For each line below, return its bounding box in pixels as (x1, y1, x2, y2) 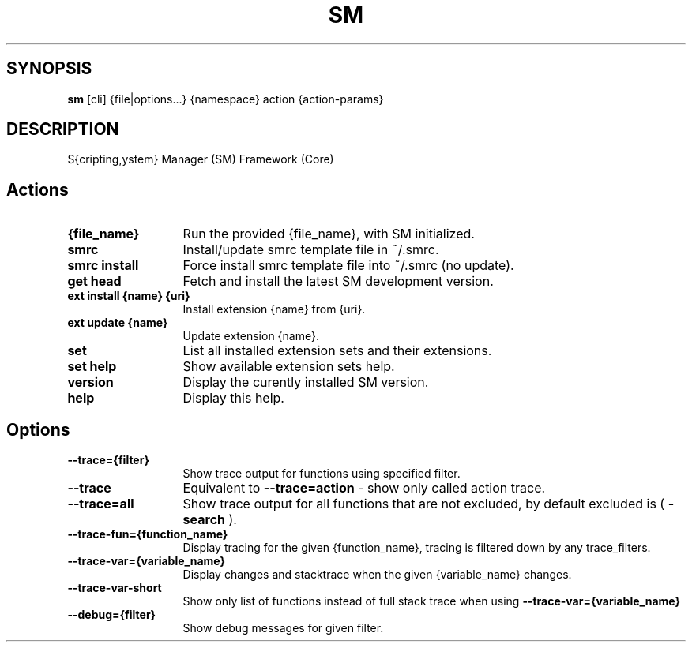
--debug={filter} (67, 608, 156, 622)
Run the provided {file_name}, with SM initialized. (182, 226, 475, 242)
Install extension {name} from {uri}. (182, 302, 366, 317)
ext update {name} (67, 316, 168, 330)
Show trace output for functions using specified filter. (182, 466, 461, 481)
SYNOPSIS (6, 58, 92, 79)
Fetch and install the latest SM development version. (182, 273, 494, 290)
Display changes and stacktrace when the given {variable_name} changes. (182, 567, 572, 582)
